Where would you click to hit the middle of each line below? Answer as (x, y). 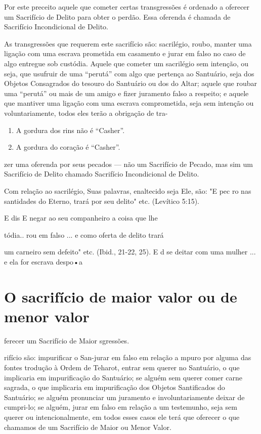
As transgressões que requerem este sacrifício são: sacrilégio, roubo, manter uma (128, 43)
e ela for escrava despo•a (43, 261)
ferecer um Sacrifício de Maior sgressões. (67, 340)
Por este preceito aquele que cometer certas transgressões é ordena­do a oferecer (127, 7)
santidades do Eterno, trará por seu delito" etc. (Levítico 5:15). (102, 201)
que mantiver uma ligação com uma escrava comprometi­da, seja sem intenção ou (129, 103)
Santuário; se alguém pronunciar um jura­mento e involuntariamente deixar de (124, 397)
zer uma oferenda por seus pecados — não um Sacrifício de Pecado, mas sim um (128, 164)
